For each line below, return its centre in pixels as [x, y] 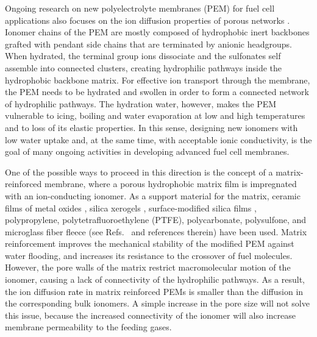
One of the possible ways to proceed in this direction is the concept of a [139, 172]
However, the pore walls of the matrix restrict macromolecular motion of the [148, 267]
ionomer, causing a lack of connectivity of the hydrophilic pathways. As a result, [155, 279]
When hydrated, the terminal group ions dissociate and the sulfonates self [143, 56]
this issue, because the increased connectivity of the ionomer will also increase [150, 315]
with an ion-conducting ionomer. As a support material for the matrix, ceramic [153, 195]
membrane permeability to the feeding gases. [88, 327]
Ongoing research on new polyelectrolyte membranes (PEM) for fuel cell [140, 8]
